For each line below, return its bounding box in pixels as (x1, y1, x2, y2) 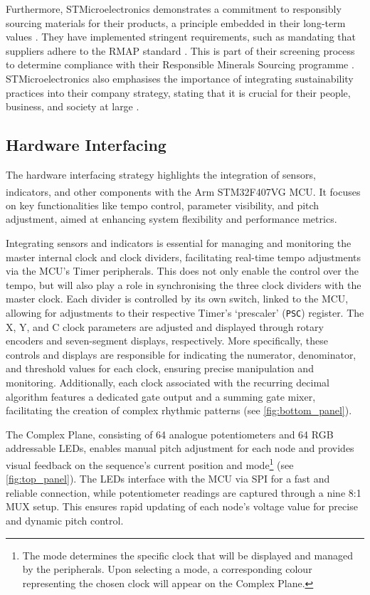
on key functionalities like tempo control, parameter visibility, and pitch (6, 197, 319, 212)
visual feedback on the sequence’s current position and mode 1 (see (6, 455, 294, 472)
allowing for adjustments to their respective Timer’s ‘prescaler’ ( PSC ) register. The (6, 305, 364, 320)
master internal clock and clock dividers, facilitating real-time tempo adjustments (6, 249, 361, 264)
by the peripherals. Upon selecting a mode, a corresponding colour (22, 562, 312, 576)
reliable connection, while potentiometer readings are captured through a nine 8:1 (6, 485, 361, 500)
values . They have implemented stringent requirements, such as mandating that (6, 29, 356, 44)
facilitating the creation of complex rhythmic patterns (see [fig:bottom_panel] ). (6, 403, 352, 418)
